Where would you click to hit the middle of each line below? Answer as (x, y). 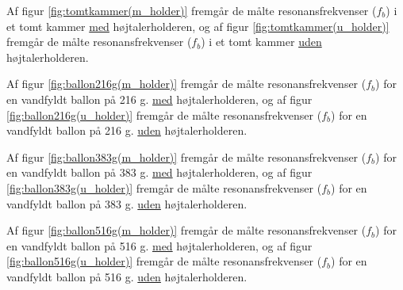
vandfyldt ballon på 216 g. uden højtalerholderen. (127, 130)
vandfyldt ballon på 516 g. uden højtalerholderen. (127, 276)
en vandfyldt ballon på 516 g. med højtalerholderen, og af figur (159, 245)
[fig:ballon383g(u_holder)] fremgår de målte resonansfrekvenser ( (164, 187)
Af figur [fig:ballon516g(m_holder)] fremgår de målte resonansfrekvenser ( (186, 230)
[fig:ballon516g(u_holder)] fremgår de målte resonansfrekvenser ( (164, 261)
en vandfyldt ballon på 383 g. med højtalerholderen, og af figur (159, 172)
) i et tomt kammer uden (261, 42)
